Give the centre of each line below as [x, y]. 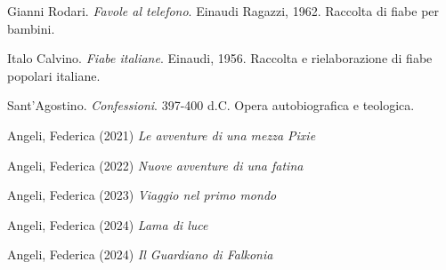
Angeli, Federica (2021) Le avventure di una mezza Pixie [162, 135]
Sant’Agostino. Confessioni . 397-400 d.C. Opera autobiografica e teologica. [211, 105]
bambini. [31, 28]
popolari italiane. [54, 75]
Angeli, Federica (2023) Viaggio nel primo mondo [142, 195]
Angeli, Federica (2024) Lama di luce [108, 224]
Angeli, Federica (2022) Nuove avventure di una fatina [155, 165]
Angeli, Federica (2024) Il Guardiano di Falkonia [140, 254]
